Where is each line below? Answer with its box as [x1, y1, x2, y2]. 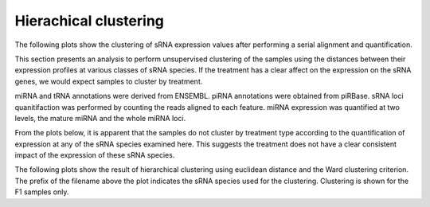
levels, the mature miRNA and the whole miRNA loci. [14, 113, 186, 123]
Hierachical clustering [14, 12, 165, 29]
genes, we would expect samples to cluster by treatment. [14, 76, 203, 86]
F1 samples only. [14, 187, 69, 197]
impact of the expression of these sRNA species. [14, 150, 175, 160]
